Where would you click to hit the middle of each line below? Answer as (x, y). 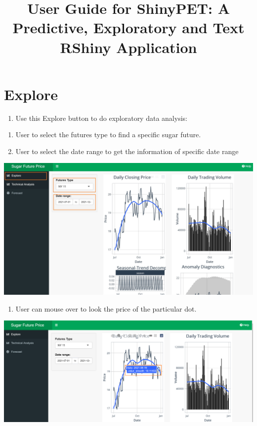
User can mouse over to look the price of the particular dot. (106, 308)
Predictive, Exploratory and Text (128, 27)
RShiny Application (128, 47)
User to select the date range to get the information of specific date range (127, 151)
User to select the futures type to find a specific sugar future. (108, 134)
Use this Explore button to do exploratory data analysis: (101, 118)
